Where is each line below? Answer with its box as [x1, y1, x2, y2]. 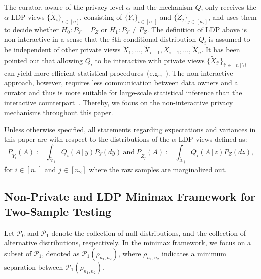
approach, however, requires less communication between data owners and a [4, 77, 238, 88]
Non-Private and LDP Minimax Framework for [4, 189, 255, 204]
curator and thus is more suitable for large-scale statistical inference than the [4, 87, 242, 97]
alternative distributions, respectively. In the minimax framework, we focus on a [4, 237, 251, 248]
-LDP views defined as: [176, 134, 247, 144]
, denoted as [42, 248, 80, 258]
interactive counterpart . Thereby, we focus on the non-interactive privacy [4, 97, 233, 107]
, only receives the [201, 2, 256, 12]
